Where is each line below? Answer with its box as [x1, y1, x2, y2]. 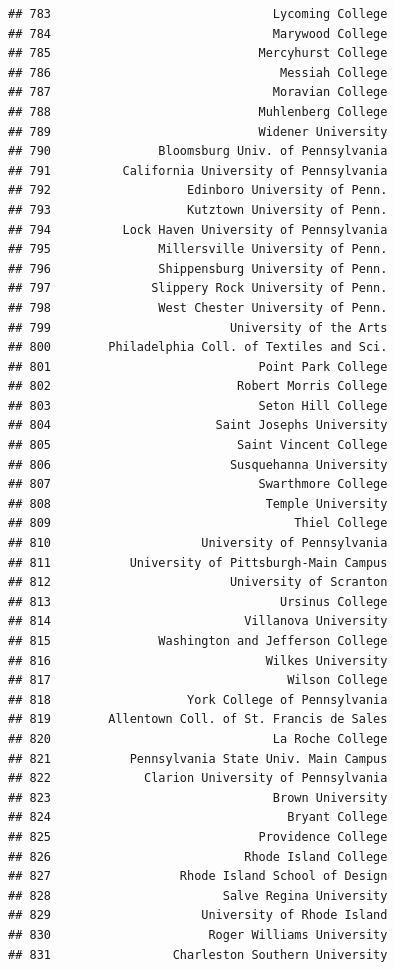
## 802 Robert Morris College [8, 379, 388, 394]
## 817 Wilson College [8, 673, 388, 688]
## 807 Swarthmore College [8, 477, 388, 492]
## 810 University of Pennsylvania [8, 536, 388, 551]
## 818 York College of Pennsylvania [8, 692, 388, 707]
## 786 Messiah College [8, 65, 388, 80]
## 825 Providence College [8, 829, 388, 844]
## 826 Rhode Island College [8, 849, 388, 864]
